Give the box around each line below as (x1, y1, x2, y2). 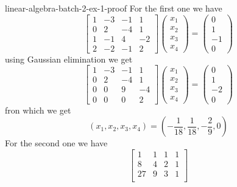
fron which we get (5, 103, 71, 116)
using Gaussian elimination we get (5, 52, 133, 65)
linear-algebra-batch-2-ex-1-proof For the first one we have (5, 2, 222, 14)
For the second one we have (5, 137, 108, 149)
